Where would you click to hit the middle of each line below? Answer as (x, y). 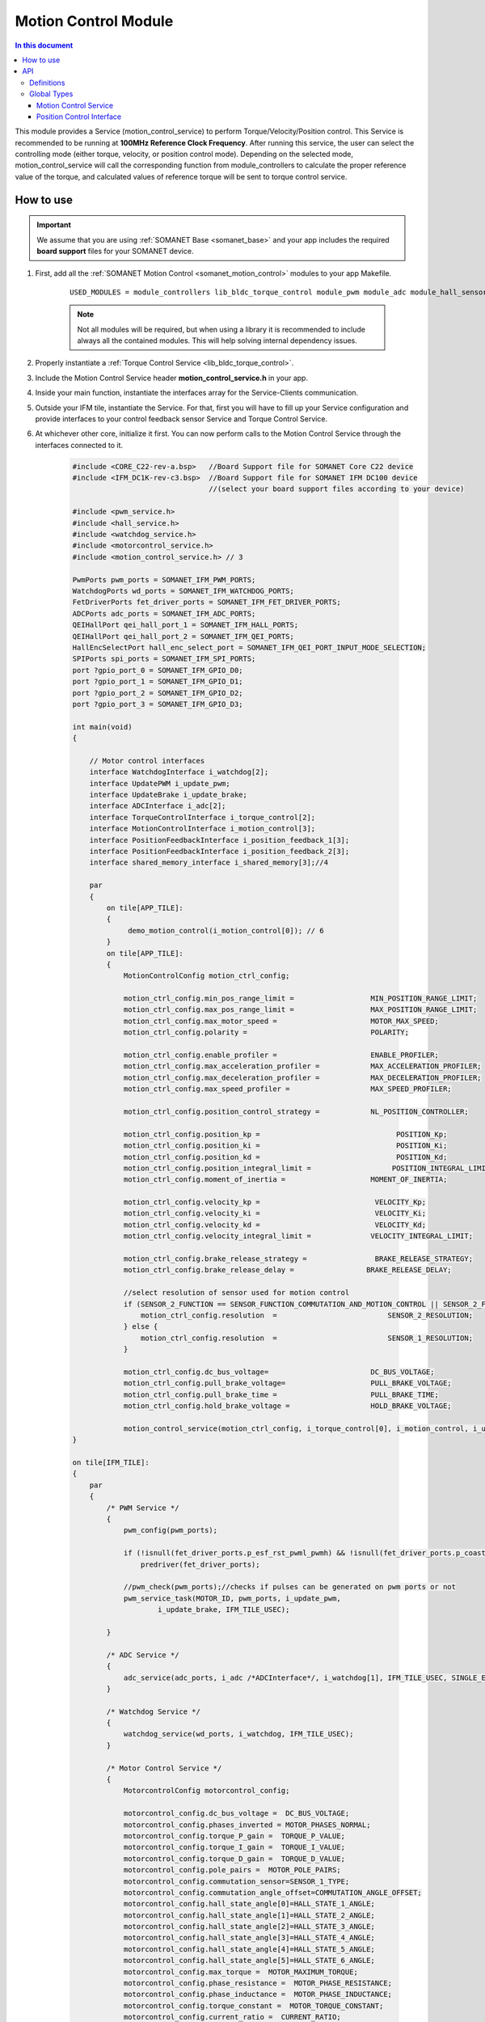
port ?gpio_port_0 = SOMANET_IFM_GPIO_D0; (158, 670)
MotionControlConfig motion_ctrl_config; (207, 976)
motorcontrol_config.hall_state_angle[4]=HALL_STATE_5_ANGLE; (249, 1949)
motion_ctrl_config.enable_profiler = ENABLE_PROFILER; (281, 1055)
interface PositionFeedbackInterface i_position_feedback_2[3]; (219, 851)
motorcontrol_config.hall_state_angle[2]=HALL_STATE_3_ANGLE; (249, 1927)
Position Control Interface (79, 116)
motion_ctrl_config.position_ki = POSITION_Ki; (285, 1146)
